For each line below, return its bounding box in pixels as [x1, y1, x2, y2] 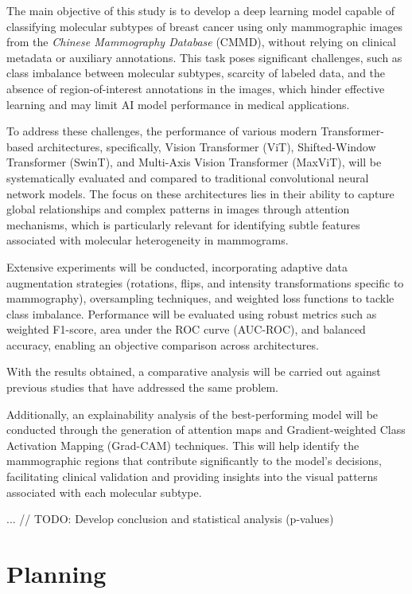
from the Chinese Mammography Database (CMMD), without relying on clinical [6, 33, 396, 50]
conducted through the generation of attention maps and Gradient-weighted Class [6, 421, 406, 438]
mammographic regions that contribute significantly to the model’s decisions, [6, 452, 382, 469]
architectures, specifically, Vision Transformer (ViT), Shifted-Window [37, 138, 376, 154]
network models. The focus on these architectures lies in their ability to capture [6, 185, 395, 201]
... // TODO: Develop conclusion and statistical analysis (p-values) [6, 510, 334, 527]
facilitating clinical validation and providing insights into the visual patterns [6, 468, 378, 485]
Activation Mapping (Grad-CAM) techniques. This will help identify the [6, 436, 360, 453]
